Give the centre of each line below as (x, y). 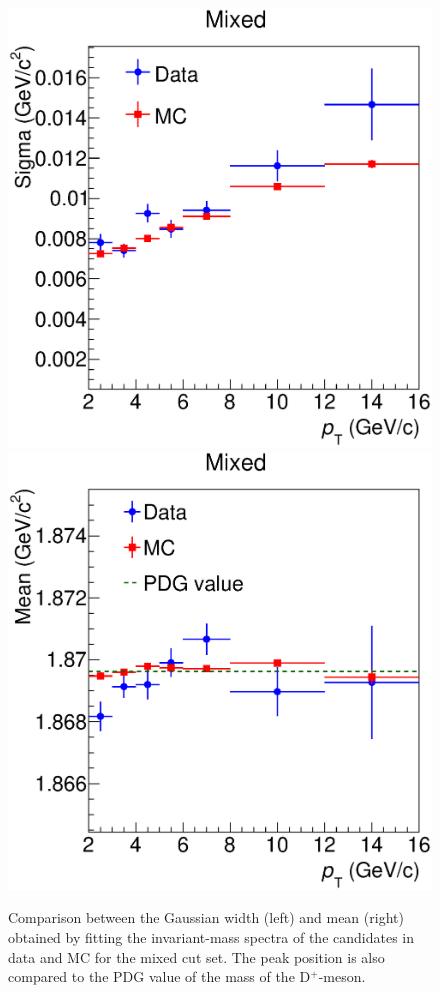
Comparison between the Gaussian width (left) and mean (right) (206, 917)
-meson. (342, 976)
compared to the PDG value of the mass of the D (159, 976)
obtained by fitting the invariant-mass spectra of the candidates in (211, 936)
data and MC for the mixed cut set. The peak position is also (196, 956)
